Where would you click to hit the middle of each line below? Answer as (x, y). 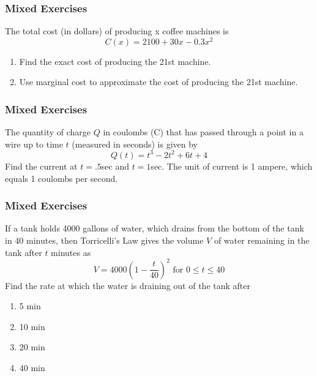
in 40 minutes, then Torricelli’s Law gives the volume (104, 240)
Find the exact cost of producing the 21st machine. (115, 61)
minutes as (71, 252)
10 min (32, 326)
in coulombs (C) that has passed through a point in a (203, 132)
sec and (115, 166)
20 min (32, 347)
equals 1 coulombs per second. (62, 178)
